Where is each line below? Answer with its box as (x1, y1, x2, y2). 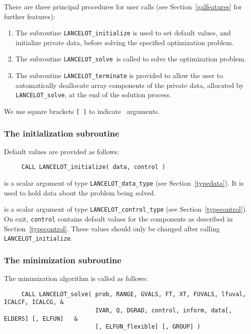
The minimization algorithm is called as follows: (4, 273, 148, 283)
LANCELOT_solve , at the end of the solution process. (15, 89, 172, 100)
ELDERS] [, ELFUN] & (4, 315, 78, 322)
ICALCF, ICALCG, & (4, 299, 64, 306)
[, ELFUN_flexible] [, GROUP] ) (95, 323, 201, 331)
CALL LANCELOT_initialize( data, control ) (21, 164, 166, 171)
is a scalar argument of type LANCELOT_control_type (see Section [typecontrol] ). (4, 204, 248, 214)
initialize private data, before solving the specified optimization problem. (15, 37, 234, 47)
